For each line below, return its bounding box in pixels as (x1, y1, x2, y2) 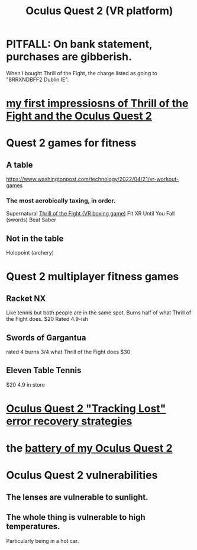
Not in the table (6, 233, 64, 243)
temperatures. (6, 522, 60, 532)
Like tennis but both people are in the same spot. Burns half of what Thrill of (6, 309, 192, 316)
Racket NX (6, 293, 46, 303)
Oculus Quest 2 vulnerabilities (6, 469, 158, 482)
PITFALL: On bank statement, (6, 37, 153, 51)
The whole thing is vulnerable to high (6, 512, 146, 522)
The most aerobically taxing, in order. (6, 197, 116, 205)
